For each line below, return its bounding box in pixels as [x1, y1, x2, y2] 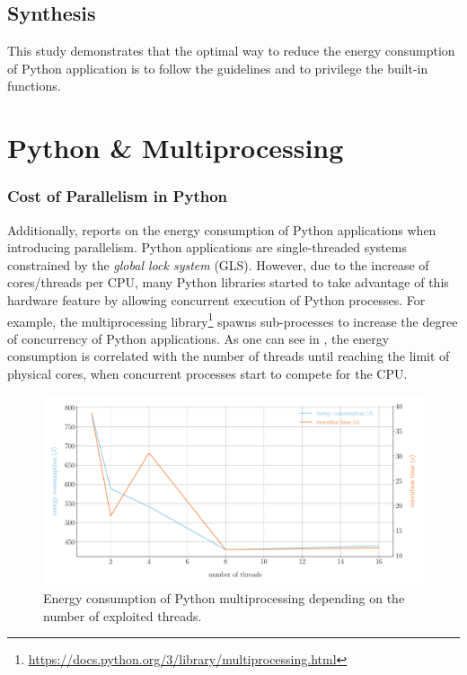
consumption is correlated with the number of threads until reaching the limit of [7, 346, 450, 365]
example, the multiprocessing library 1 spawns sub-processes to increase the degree [7, 309, 458, 330]
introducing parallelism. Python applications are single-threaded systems [7, 238, 407, 257]
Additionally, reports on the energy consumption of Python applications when [7, 220, 436, 239]
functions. [7, 76, 61, 95]
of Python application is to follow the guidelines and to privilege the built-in [7, 58, 428, 77]
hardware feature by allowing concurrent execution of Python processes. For [7, 290, 426, 309]
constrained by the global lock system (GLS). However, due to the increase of [7, 255, 429, 274]
